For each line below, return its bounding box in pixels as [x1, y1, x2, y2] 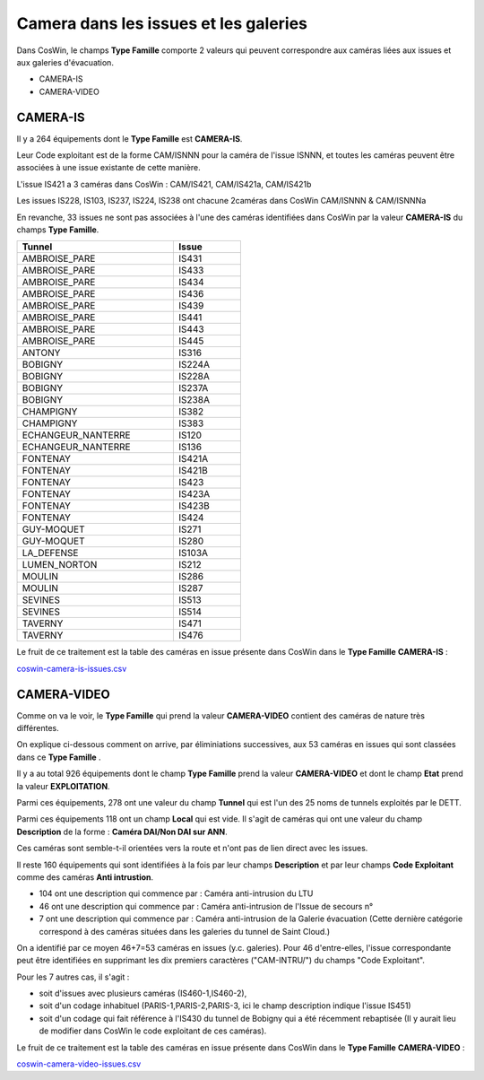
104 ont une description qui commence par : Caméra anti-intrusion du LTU [39, 888, 314, 899]
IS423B [178, 500, 211, 512]
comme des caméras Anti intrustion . [16, 871, 154, 883]
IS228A [178, 370, 211, 383]
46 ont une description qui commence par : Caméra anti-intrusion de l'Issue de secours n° [39, 901, 374, 911]
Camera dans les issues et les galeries [16, 13, 308, 33]
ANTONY [22, 346, 61, 359]
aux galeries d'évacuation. [16, 57, 114, 67]
